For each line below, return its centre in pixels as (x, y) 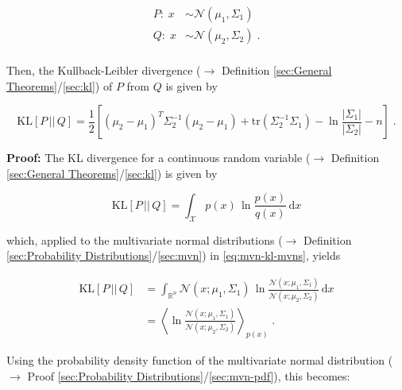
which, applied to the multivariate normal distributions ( (145, 239)
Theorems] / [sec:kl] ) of (60, 85)
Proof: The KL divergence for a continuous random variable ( (158, 158)
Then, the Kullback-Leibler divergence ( (104, 70)
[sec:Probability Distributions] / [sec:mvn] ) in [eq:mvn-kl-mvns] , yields (174, 255)
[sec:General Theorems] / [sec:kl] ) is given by (112, 173)
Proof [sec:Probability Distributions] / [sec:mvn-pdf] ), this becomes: (189, 376)
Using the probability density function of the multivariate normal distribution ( (200, 360)
